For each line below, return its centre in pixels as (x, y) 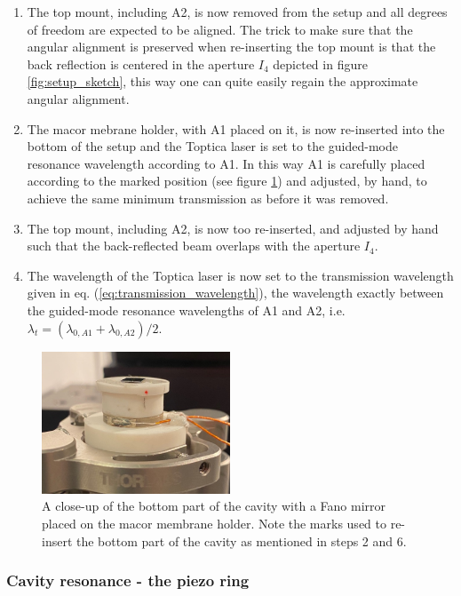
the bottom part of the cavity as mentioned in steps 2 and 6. (242, 540)
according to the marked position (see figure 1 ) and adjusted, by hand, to (227, 181)
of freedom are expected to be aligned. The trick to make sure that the (220, 29)
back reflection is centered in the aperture (141, 64)
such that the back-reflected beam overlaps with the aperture (194, 246)
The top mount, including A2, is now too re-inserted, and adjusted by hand (233, 228)
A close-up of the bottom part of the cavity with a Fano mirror (214, 506)
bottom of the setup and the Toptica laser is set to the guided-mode (213, 146)
